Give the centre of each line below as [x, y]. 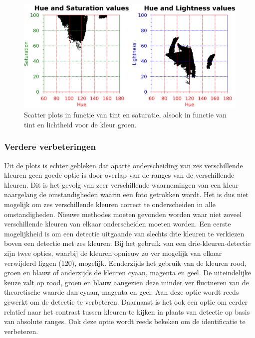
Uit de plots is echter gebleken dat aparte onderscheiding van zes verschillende [124, 165]
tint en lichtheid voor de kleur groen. [80, 124]
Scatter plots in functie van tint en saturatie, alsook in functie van [125, 115]
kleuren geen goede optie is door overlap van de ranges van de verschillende [119, 175]
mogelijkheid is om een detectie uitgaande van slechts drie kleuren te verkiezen [124, 233]
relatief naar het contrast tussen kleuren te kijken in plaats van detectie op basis [127, 311]
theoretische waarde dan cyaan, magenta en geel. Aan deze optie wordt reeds [122, 292]
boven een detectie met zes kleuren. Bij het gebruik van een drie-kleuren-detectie [127, 243]
